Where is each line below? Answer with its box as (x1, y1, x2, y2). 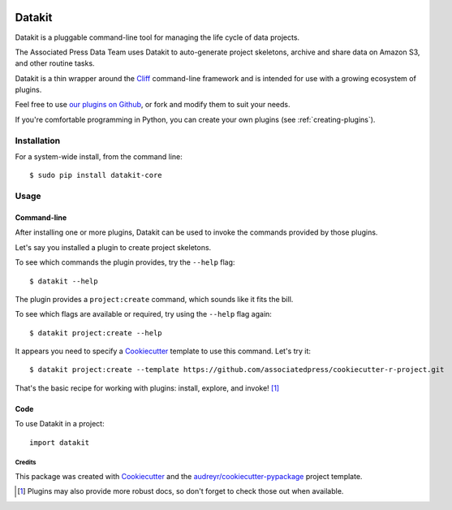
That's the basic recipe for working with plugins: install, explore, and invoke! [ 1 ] (15, 382, 280, 393)
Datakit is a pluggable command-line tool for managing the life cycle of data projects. (15, 32, 300, 42)
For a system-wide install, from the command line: (15, 152, 183, 162)
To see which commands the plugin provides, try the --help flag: (15, 257, 235, 267)
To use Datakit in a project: (15, 419, 105, 429)
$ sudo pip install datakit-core (29, 171, 162, 180)
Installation (15, 135, 61, 146)
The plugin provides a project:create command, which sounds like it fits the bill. (15, 294, 294, 304)
